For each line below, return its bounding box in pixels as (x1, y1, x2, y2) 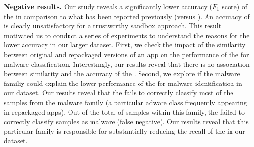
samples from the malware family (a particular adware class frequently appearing (4, 97, 247, 107)
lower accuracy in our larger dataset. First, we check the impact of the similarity (4, 40, 246, 50)
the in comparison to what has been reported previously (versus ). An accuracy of (4, 11, 250, 21)
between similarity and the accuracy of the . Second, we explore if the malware (4, 68, 240, 79)
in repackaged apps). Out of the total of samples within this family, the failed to (4, 106, 245, 117)
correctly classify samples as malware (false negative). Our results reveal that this (4, 116, 249, 126)
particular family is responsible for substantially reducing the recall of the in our (4, 126, 245, 136)
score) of (222, 1, 248, 11)
